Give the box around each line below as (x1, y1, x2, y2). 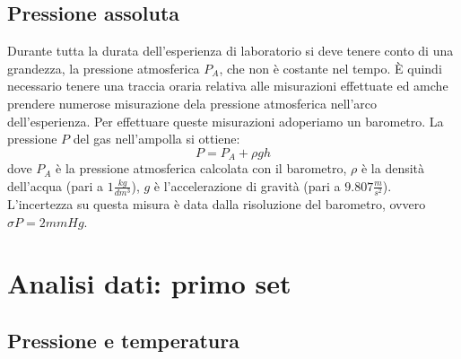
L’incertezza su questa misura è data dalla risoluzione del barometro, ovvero (7, 194, 426, 213)
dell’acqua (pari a (7, 176, 104, 195)
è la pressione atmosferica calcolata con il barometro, (56, 159, 347, 178)
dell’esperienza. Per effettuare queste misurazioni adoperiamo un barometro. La (7, 111, 444, 130)
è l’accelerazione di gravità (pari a (153, 176, 341, 195)
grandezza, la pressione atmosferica (7, 58, 200, 77)
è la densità (361, 159, 425, 178)
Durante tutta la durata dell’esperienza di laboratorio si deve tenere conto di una (7, 41, 454, 60)
